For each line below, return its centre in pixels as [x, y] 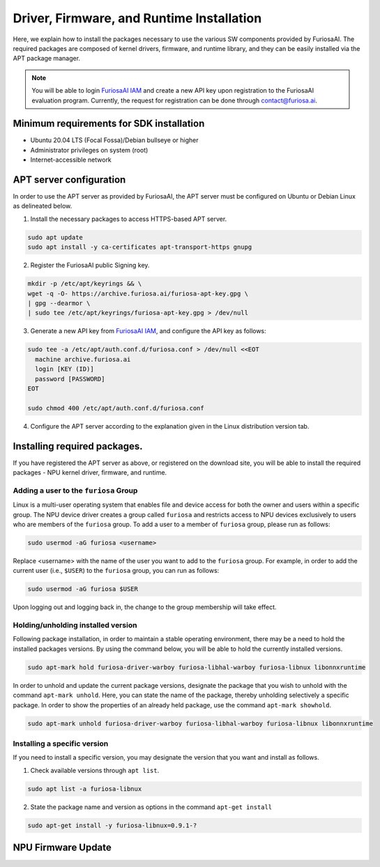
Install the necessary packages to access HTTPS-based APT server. [129, 219]
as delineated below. [43, 206]
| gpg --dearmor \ [59, 303]
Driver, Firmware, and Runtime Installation [137, 18]
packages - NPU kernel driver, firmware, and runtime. [90, 472]
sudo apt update [55, 237]
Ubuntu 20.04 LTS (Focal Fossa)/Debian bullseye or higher [114, 140]
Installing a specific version [61, 744]
